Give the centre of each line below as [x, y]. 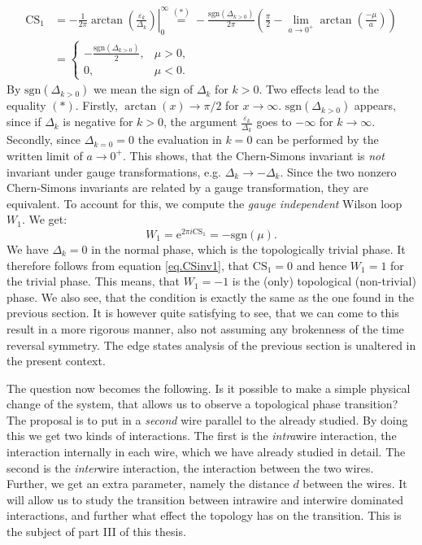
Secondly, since [44, 140]
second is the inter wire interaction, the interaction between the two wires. [190, 467]
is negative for [98, 122]
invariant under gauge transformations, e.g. [114, 171]
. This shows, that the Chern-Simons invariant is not [253, 155]
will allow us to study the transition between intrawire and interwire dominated [205, 499]
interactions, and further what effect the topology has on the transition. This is [204, 515]
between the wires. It [355, 484]
